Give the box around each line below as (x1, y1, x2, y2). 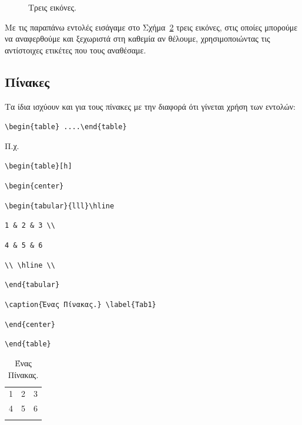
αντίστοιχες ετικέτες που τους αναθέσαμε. (5, 43, 146, 56)
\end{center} (5, 320, 55, 329)
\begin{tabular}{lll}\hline (5, 201, 115, 210)
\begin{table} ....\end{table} (5, 123, 127, 131)
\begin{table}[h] (5, 162, 72, 171)
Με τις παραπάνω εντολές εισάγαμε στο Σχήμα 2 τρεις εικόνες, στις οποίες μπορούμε (5, 21, 298, 33)
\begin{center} (5, 182, 64, 191)
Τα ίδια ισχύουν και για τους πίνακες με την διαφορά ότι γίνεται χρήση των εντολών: (5, 100, 296, 112)
